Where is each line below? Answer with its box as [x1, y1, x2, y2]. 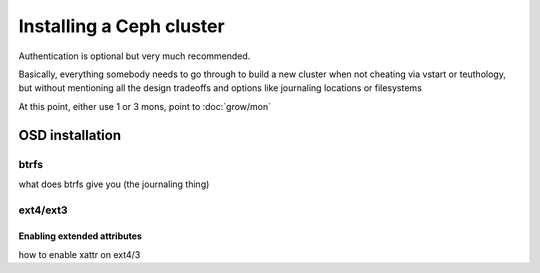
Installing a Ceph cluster [18, 15, 225, 37]
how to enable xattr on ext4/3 [18, 248, 141, 260]
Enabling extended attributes [18, 230, 142, 242]
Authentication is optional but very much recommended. [18, 50, 251, 62]
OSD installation [18, 126, 122, 144]
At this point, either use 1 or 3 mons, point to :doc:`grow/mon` [18, 100, 272, 112]
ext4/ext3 [18, 203, 69, 217]
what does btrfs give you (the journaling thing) [18, 178, 210, 190]
